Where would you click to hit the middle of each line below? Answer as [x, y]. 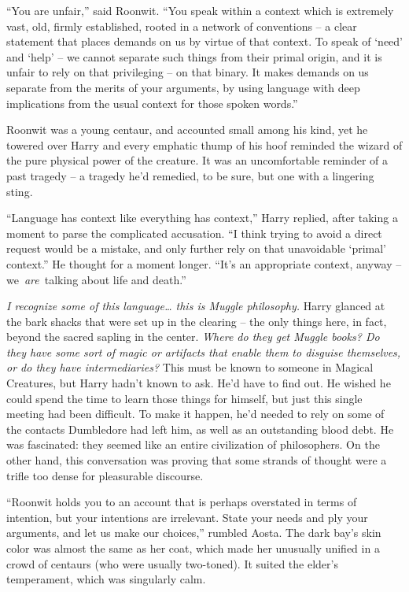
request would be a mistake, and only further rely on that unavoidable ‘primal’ [197, 248]
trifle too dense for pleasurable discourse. [105, 475]
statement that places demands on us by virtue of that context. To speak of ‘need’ [205, 41]
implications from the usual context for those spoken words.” [152, 103]
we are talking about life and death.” [96, 279]
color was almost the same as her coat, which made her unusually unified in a [193, 548]
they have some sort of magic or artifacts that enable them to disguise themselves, [204, 351]
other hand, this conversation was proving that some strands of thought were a [197, 460]
